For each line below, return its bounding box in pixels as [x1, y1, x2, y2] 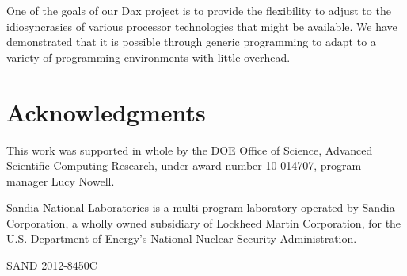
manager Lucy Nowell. [6, 172, 115, 189]
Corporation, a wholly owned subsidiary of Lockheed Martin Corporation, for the [6, 214, 401, 231]
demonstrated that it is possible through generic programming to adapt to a [6, 33, 376, 50]
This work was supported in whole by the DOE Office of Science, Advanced [6, 141, 373, 158]
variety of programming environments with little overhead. [6, 48, 291, 65]
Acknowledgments [6, 95, 206, 128]
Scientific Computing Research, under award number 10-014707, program [6, 157, 362, 174]
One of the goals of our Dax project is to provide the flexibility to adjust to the [6, 2, 391, 18]
